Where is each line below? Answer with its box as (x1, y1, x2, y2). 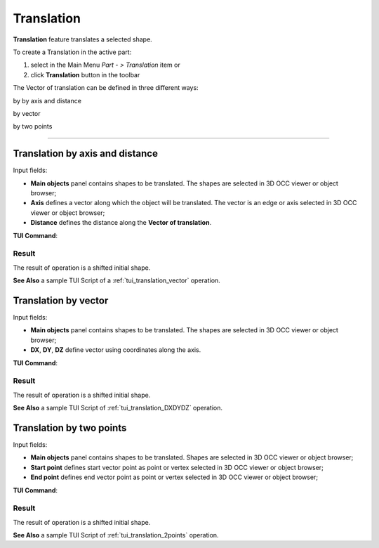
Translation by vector (13, 294, 109, 306)
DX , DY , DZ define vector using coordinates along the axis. (30, 346, 201, 354)
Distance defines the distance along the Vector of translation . (30, 218, 212, 227)
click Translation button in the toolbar (30, 70, 140, 79)
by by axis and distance (13, 96, 82, 105)
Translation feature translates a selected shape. (13, 35, 152, 44)
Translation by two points (13, 422, 127, 433)
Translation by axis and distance (13, 148, 158, 159)
